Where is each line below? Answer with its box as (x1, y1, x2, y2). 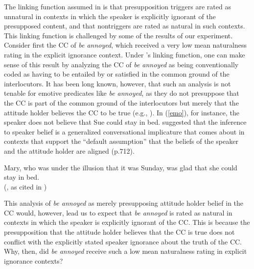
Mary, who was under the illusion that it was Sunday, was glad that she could (4, 162, 237, 172)
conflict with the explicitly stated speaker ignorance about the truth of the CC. (4, 236, 242, 246)
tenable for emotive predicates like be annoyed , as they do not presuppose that (4, 88, 239, 98)
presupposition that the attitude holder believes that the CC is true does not (4, 227, 235, 237)
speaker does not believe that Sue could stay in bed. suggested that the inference (4, 117, 247, 127)
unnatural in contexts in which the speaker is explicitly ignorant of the (4, 11, 216, 21)
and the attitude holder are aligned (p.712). (4, 145, 135, 156)
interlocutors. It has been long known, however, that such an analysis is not (4, 78, 231, 88)
